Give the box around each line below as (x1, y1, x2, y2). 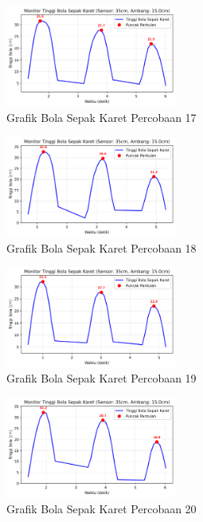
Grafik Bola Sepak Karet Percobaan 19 (6, 370, 197, 387)
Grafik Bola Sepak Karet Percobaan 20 (6, 500, 197, 516)
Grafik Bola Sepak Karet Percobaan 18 (6, 239, 197, 256)
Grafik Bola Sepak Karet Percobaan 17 (6, 109, 197, 126)
